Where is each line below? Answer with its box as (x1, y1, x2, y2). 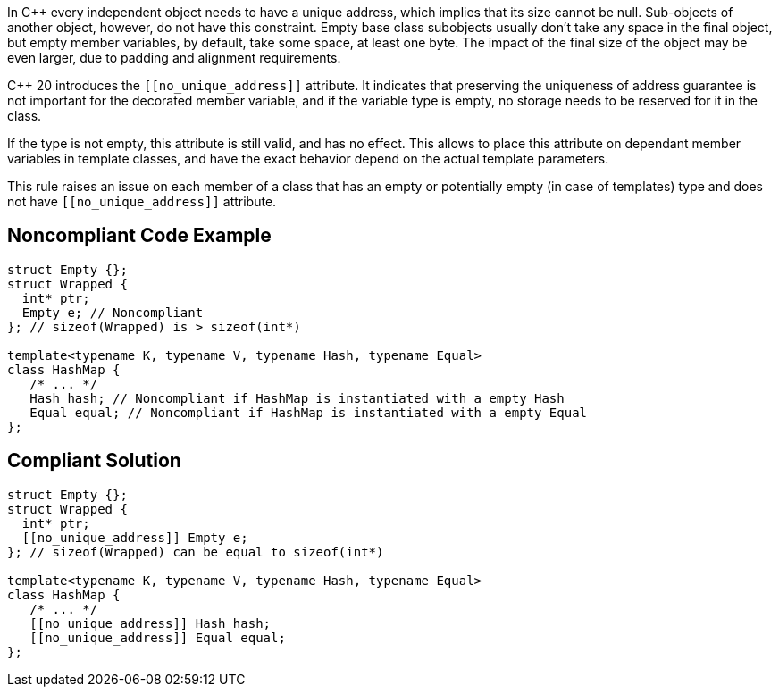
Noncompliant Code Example (7, 224, 272, 247)
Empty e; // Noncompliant (21, 305, 204, 320)
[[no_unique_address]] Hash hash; (29, 615, 272, 631)
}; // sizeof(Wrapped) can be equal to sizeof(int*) (7, 544, 384, 559)
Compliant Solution (7, 449, 181, 472)
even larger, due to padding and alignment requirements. (7, 50, 341, 65)
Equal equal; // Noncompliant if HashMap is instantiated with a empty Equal (29, 405, 588, 420)
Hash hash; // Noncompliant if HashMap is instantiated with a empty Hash (29, 390, 565, 406)
